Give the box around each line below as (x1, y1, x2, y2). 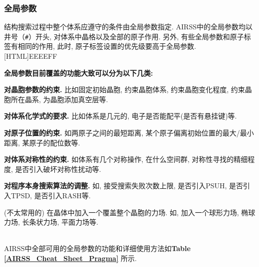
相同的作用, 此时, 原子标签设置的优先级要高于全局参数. (17, 41, 196, 51)
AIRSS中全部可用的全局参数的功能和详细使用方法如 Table (4, 243, 191, 254)
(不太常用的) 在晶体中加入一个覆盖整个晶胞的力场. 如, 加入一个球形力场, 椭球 (4, 207, 256, 217)
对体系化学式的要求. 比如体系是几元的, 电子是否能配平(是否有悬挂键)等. (4, 111, 237, 121)
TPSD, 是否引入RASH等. (10, 190, 91, 200)
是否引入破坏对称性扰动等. (15, 163, 101, 174)
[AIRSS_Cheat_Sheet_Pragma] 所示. (4, 253, 137, 263)
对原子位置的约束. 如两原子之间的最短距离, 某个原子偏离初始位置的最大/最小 (4, 128, 254, 138)
